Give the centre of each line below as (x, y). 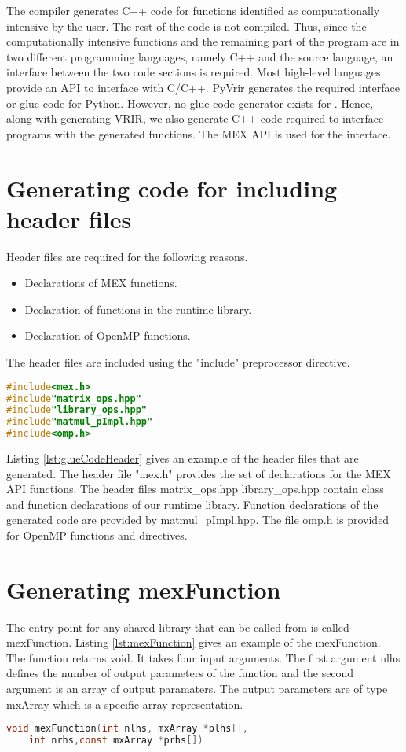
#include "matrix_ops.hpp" (74, 398)
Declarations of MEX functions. (101, 283)
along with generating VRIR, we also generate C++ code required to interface (195, 118)
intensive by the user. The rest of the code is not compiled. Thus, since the (187, 26)
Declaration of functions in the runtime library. (138, 309)
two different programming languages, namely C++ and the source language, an (200, 56)
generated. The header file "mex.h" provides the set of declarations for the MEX (199, 473)
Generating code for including (172, 188)
